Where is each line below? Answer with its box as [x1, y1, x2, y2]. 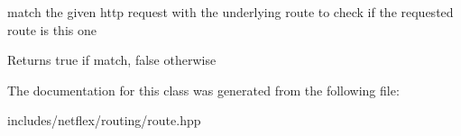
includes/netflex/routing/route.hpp [7, 111, 201, 130]
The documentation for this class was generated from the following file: [7, 80, 400, 99]
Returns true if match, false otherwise [7, 50, 217, 69]
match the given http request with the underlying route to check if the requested [7, 3, 454, 21]
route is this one [7, 20, 97, 39]
